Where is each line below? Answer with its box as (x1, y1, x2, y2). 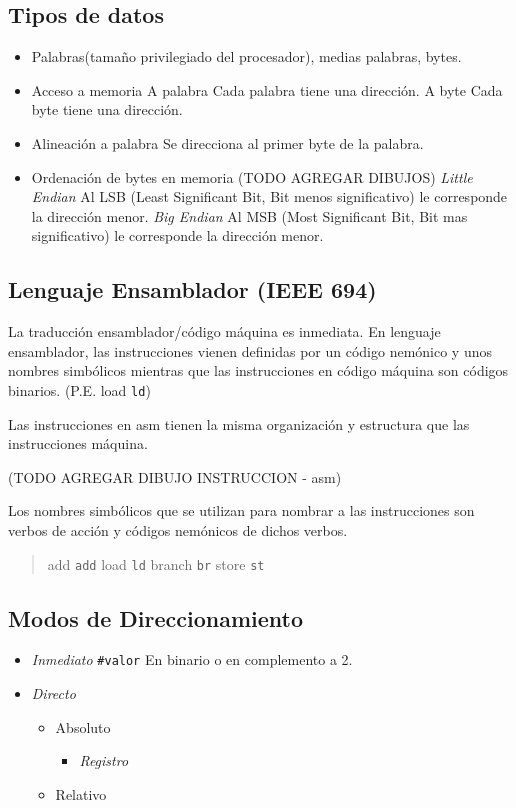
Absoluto (55, 716, 111, 737)
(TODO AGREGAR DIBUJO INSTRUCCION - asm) (8, 466, 342, 487)
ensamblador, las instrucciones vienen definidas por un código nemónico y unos (8, 340, 492, 361)
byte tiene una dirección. (31, 99, 183, 120)
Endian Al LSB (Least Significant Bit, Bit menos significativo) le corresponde (31, 186, 508, 207)
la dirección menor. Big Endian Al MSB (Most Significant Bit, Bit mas (31, 205, 468, 226)
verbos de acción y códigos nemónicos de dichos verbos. (8, 519, 348, 540)
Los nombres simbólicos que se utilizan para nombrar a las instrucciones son (8, 500, 475, 521)
